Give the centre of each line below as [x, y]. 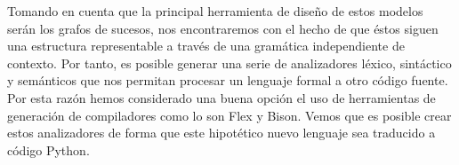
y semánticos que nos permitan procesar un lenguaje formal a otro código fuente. [228, 80]
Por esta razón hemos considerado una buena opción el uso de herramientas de [221, 97]
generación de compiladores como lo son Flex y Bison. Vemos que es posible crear [229, 115]
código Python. [48, 149]
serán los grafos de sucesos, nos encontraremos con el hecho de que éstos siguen [223, 28]
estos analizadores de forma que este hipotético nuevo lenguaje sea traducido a [221, 133]
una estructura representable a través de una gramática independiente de [206, 46]
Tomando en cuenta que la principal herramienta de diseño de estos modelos [215, 11]
